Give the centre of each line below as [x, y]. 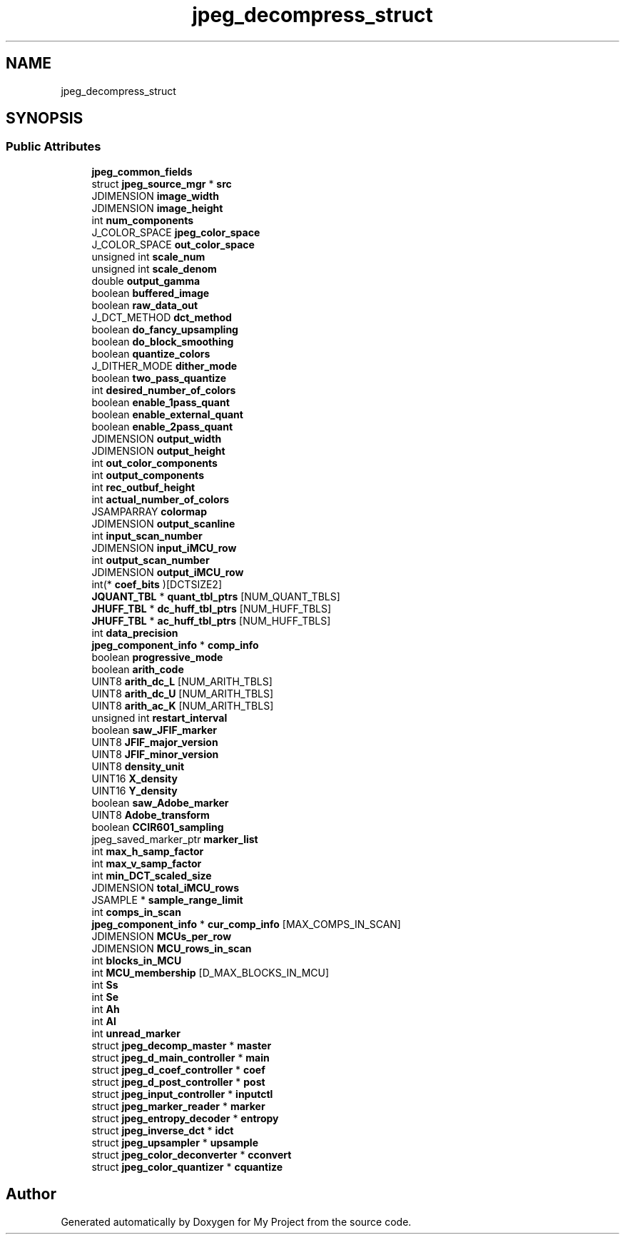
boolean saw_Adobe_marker [160, 802]
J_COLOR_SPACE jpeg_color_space [176, 232]
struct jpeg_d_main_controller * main [181, 1057]
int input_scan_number [147, 535]
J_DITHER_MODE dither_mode [164, 366]
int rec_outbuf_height [143, 487]
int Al [104, 1021]
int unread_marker [136, 1033]
